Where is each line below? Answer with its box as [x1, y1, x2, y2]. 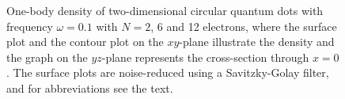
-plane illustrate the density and [179, 33, 335, 50]
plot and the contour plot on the [6, 33, 164, 50]
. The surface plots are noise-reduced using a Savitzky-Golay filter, [6, 64, 329, 81]
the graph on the [6, 48, 88, 65]
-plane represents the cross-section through [101, 48, 309, 65]
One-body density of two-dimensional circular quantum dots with [6, 2, 324, 18]
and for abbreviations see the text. [6, 79, 173, 96]
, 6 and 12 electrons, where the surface [150, 17, 337, 34]
